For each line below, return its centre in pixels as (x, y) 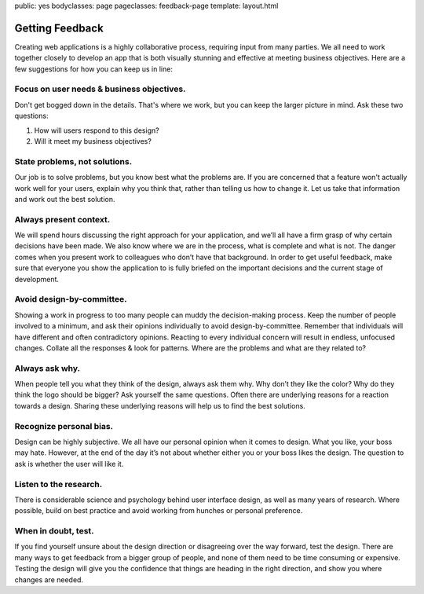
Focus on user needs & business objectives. (100, 89)
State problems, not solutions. (73, 161)
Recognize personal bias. (64, 426)
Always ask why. (48, 368)
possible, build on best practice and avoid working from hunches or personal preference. (159, 511)
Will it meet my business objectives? (93, 141)
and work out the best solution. (65, 199)
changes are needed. (49, 579)
